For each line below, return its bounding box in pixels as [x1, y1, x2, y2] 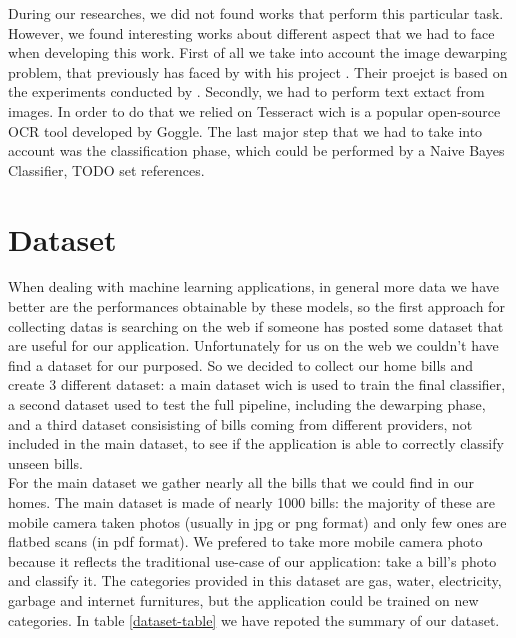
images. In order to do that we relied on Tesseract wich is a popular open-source [8, 100, 501, 121]
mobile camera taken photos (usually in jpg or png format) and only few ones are [8, 511, 507, 532]
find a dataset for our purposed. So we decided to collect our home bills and [8, 354, 474, 375]
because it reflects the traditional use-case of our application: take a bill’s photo [8, 550, 497, 571]
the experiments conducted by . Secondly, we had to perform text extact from [8, 81, 485, 102]
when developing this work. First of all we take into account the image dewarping [8, 42, 507, 63]
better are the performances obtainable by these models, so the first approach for [8, 296, 505, 317]
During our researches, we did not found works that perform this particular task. [8, 3, 504, 23]
